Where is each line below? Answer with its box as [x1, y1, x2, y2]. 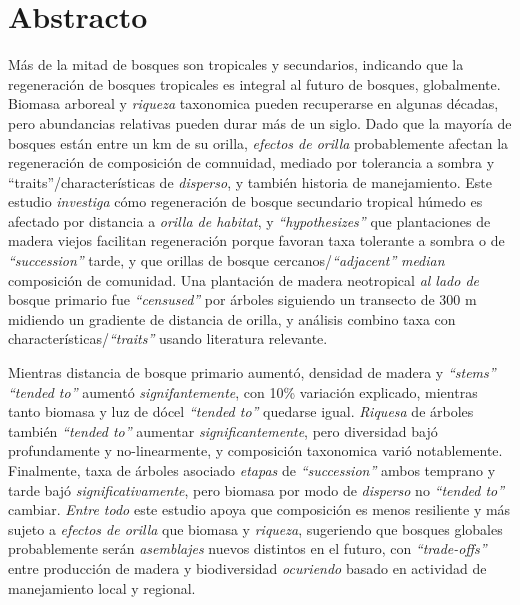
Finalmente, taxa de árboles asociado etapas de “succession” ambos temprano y [8, 460, 496, 480]
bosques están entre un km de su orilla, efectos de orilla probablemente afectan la [8, 132, 509, 153]
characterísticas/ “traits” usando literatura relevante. [8, 328, 328, 349]
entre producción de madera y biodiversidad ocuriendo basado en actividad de [8, 557, 487, 578]
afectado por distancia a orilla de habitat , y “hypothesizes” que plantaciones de [8, 210, 491, 231]
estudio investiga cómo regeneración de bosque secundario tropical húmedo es [8, 191, 483, 212]
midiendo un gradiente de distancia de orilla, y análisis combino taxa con [8, 308, 456, 329]
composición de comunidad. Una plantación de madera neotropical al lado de [8, 269, 480, 290]
